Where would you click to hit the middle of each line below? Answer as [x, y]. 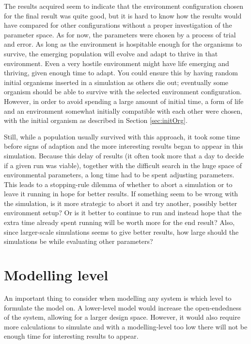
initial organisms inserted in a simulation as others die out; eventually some [116, 82]
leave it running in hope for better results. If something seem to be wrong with [121, 194]
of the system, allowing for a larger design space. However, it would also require [122, 317]
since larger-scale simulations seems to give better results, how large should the [121, 232]
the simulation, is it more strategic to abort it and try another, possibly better [121, 203]
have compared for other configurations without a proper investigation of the [118, 25]
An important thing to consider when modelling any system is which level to [118, 298]
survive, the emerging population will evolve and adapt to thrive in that [111, 53]
